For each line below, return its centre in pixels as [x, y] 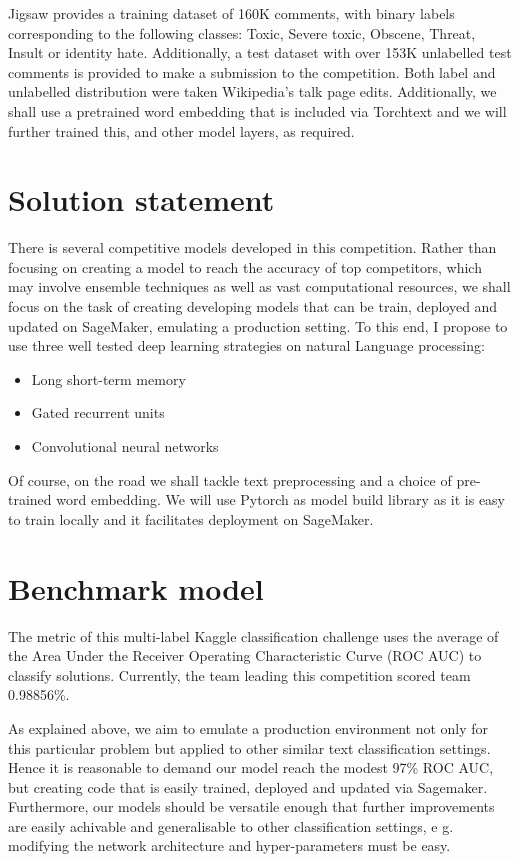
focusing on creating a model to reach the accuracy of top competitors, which [245, 266]
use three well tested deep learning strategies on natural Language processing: [246, 345]
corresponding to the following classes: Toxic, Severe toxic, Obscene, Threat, [242, 32]
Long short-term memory [108, 378]
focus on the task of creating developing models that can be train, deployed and [253, 306]
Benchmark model [136, 587]
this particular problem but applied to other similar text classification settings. [249, 747]
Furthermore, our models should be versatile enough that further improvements [251, 806]
